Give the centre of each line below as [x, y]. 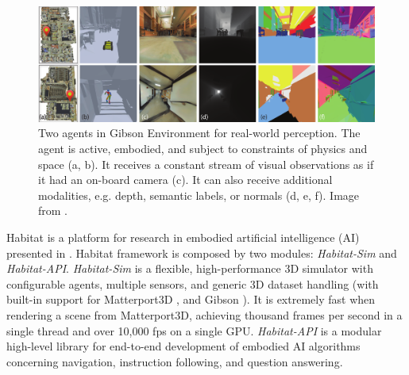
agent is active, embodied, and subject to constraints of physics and [203, 149]
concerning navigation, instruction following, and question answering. [175, 361]
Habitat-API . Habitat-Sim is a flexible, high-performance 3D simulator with [190, 268]
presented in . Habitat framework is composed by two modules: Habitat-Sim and [202, 253]
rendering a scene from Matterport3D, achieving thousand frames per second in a [204, 315]
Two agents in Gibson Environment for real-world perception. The [199, 133]
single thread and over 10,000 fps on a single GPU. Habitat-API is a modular [194, 330]
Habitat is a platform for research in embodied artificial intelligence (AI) [183, 237]
